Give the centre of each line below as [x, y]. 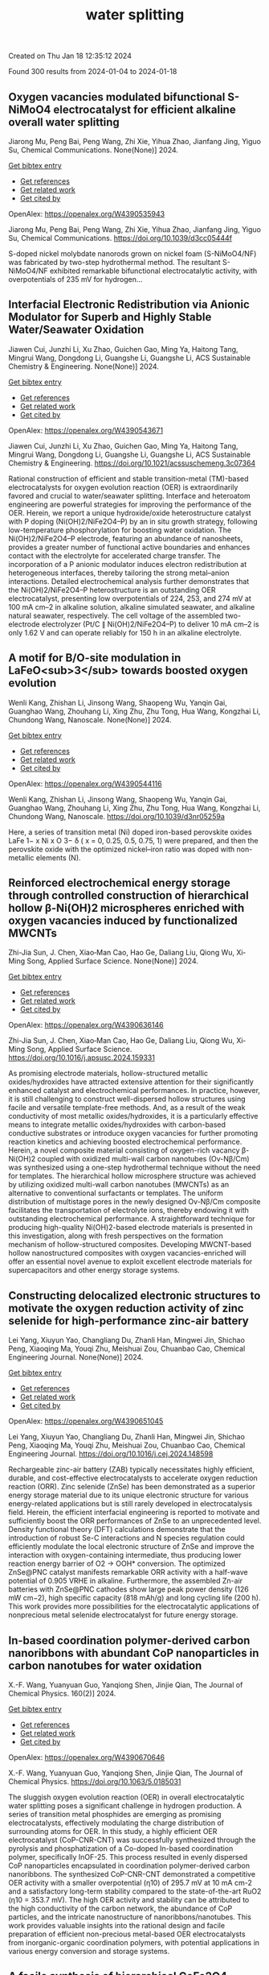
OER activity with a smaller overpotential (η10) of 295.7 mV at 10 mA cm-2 [130, 1883]
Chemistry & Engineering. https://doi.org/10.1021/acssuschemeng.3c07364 [132, 463]
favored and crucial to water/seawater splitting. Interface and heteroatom [129, 495]
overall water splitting [64, 122]
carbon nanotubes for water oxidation [105, 1665]
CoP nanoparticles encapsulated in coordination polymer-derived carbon [129, 1865]
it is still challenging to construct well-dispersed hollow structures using [127, 1099]
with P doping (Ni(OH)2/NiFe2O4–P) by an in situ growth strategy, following [133, 521]
